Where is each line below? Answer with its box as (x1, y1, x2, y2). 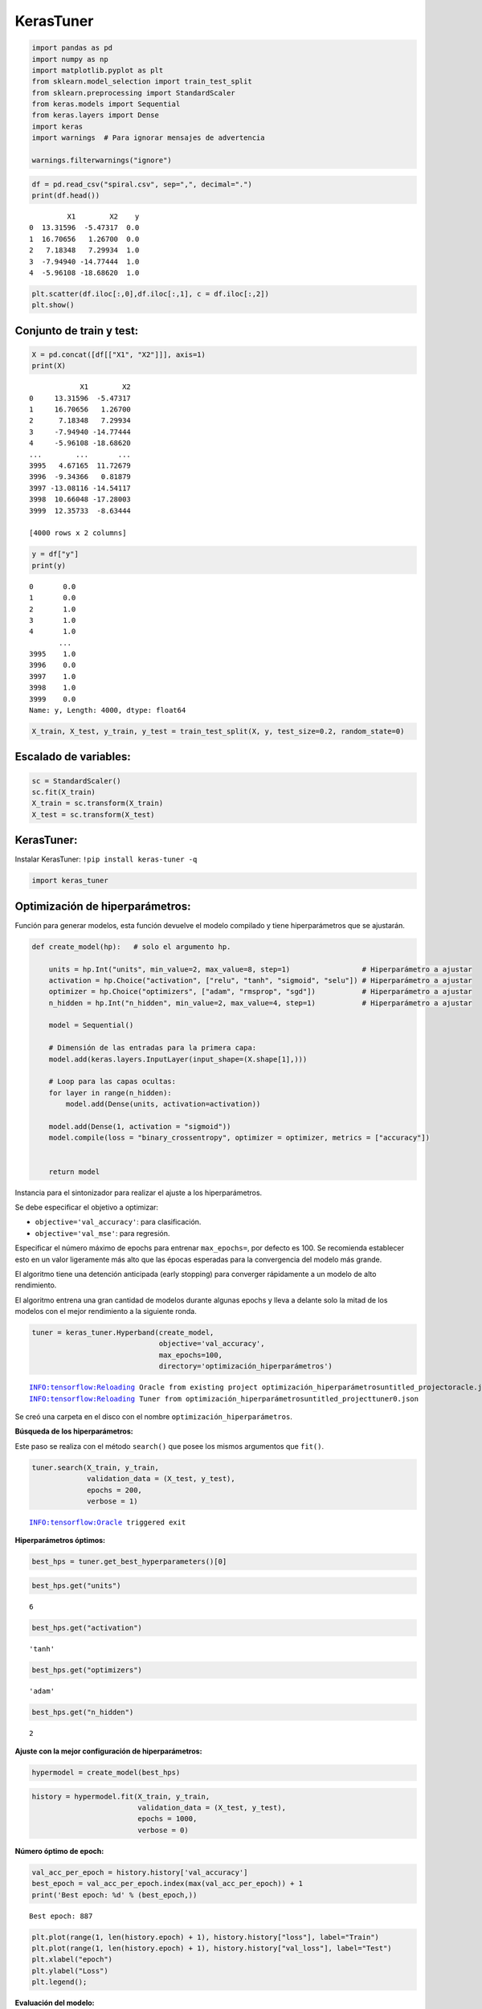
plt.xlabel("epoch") (31, 1955, 112, 1964)
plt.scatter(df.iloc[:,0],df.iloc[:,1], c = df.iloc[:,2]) (31, 289, 269, 298)
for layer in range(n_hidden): (48, 1088, 172, 1097)
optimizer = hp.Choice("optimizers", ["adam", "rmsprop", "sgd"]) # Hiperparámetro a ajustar (48, 987, 473, 996)
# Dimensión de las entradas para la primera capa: (48, 1043, 257, 1053)
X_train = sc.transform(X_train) (31, 799, 164, 808)
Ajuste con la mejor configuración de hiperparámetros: (14, 1746, 202, 1756)
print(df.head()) (31, 191, 100, 200)
